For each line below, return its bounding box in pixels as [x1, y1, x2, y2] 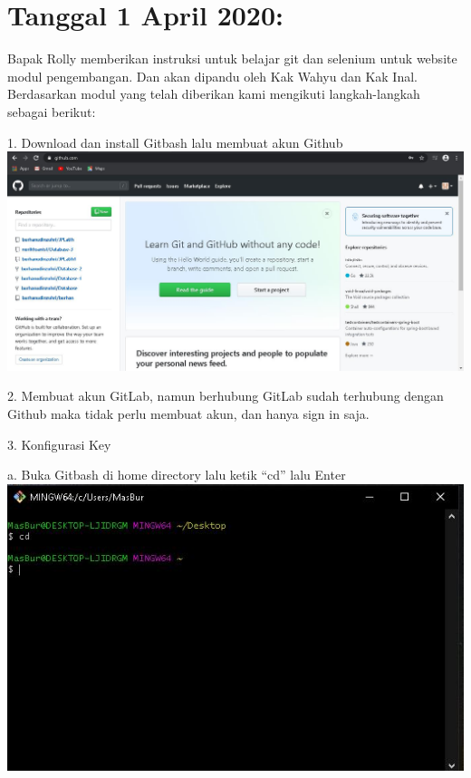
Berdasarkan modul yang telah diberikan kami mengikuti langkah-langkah [7, 84, 420, 103]
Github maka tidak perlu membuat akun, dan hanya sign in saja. [7, 404, 370, 423]
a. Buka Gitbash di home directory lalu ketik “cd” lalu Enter [7, 465, 346, 484]
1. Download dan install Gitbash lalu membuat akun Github [7, 132, 343, 151]
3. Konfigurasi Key [7, 434, 111, 453]
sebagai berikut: [7, 102, 96, 121]
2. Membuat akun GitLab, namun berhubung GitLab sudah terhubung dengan [7, 386, 444, 405]
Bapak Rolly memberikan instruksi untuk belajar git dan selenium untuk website [7, 49, 457, 68]
